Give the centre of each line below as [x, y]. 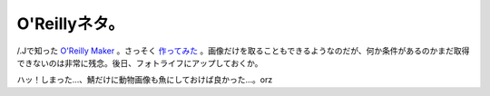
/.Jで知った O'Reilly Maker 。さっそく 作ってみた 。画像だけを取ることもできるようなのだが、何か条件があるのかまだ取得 [243, 51]
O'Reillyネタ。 [70, 24]
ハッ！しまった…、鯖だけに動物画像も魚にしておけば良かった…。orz [145, 80]
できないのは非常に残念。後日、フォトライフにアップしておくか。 [140, 62]
